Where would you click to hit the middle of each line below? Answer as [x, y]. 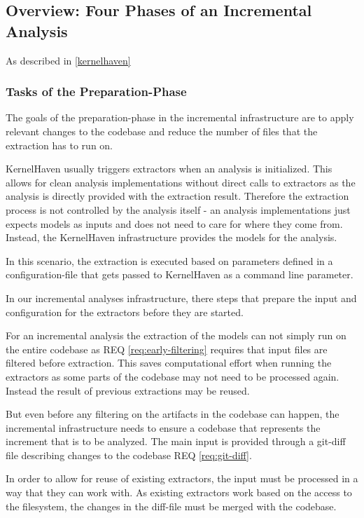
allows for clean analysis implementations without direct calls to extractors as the [181, 182]
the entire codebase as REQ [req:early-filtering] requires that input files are [167, 349]
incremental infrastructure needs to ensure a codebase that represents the [163, 427]
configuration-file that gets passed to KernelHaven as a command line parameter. [180, 274]
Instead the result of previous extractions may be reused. [128, 390]
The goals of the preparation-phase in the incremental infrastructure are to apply [180, 117]
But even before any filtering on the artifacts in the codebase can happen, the [173, 414]
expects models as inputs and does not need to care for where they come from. [174, 223]
